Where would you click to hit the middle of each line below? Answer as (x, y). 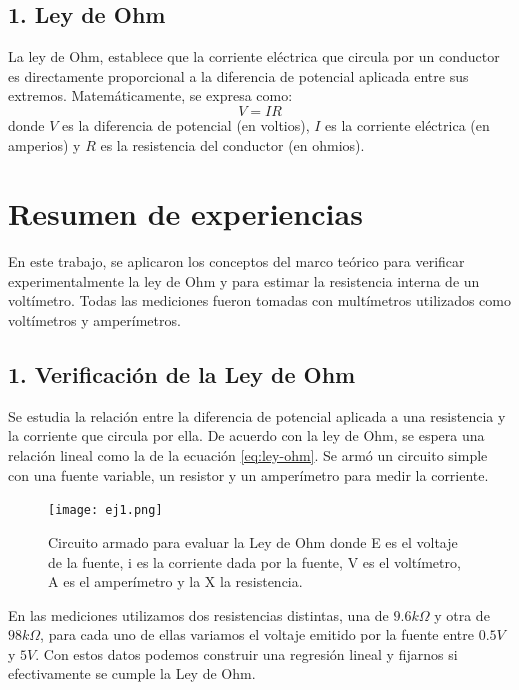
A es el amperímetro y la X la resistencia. (175, 581)
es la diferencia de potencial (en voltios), (186, 124)
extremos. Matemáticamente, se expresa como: (150, 95)
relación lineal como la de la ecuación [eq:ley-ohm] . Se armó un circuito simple (248, 455)
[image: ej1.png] (105, 510)
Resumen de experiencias (185, 213)
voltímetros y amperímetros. (94, 320)
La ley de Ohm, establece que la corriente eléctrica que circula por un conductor (254, 56)
